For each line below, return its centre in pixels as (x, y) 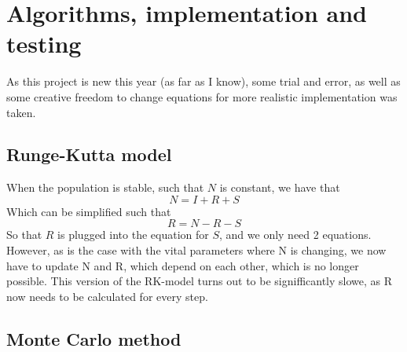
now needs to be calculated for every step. (107, 296)
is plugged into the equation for (133, 235)
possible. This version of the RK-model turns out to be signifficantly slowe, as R (200, 281)
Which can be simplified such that (89, 211)
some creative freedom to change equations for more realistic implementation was (202, 96)
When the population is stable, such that (105, 187)
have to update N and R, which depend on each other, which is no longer (183, 265)
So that (24, 235)
